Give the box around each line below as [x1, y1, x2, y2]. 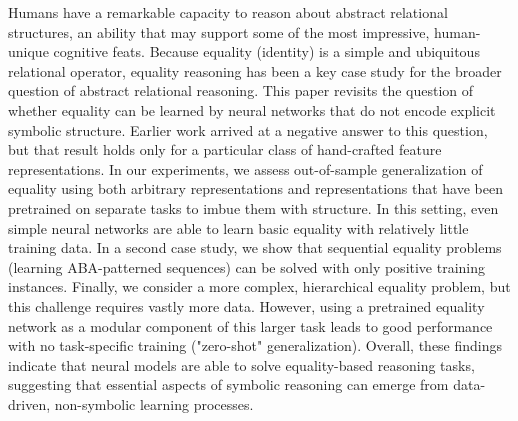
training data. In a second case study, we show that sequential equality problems [8, 237, 502, 258]
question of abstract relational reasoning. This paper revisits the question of [8, 80, 474, 101]
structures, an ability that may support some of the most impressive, [8, 21, 430, 42]
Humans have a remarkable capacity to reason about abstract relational [8, 2, 448, 22]
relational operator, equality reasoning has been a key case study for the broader [8, 60, 502, 81]
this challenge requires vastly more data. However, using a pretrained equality [8, 295, 485, 316]
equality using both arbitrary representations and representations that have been [8, 178, 503, 199]
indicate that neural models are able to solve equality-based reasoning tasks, [8, 354, 475, 375]
